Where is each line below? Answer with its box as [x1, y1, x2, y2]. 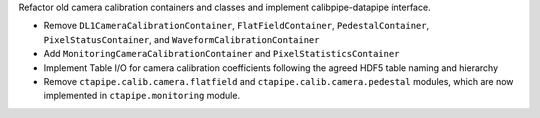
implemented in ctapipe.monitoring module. [43, 90, 240, 102]
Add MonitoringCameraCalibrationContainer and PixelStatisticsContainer [43, 48, 400, 60]
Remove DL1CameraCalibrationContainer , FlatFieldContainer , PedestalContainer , [43, 20, 430, 32]
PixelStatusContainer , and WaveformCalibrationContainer [43, 33, 320, 45]
